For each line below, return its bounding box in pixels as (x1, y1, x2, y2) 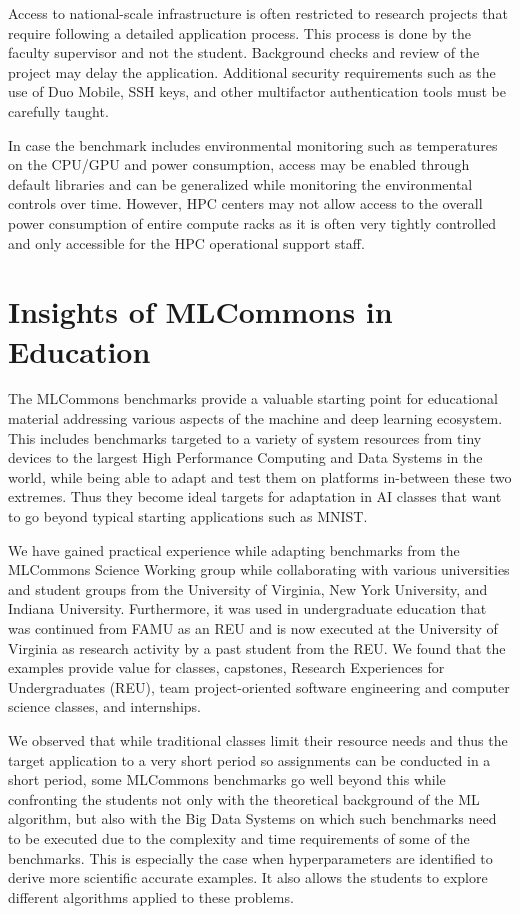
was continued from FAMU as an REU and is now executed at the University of (8, 617, 498, 638)
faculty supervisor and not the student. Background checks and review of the (8, 42, 480, 63)
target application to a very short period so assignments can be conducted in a (8, 749, 491, 770)
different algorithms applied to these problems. (8, 886, 294, 907)
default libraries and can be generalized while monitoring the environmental (8, 173, 473, 194)
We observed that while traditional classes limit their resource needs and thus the (8, 729, 508, 750)
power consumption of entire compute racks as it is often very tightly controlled (8, 212, 497, 233)
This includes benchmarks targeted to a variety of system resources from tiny (8, 427, 482, 448)
